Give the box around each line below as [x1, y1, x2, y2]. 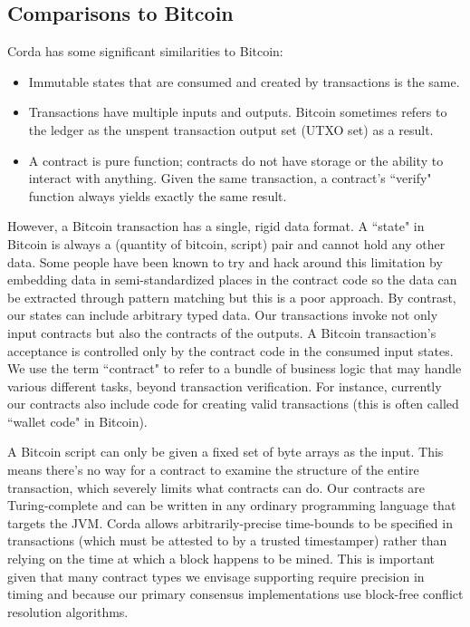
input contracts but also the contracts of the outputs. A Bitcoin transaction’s [7, 323, 436, 342]
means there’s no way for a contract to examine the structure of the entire [7, 460, 419, 479]
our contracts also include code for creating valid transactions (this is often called [7, 394, 459, 413]
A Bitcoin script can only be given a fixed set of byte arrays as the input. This [7, 442, 444, 461]
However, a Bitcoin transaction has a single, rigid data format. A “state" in [7, 217, 425, 236]
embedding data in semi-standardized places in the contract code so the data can [7, 270, 457, 289]
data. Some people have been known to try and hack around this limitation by [7, 252, 443, 271]
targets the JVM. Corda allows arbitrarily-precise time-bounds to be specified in [7, 513, 453, 532]
